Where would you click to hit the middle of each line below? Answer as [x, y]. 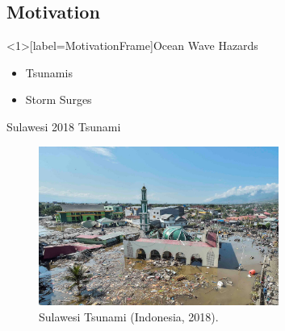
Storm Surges [59, 99]
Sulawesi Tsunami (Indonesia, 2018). [129, 316]
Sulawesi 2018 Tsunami [64, 126]
